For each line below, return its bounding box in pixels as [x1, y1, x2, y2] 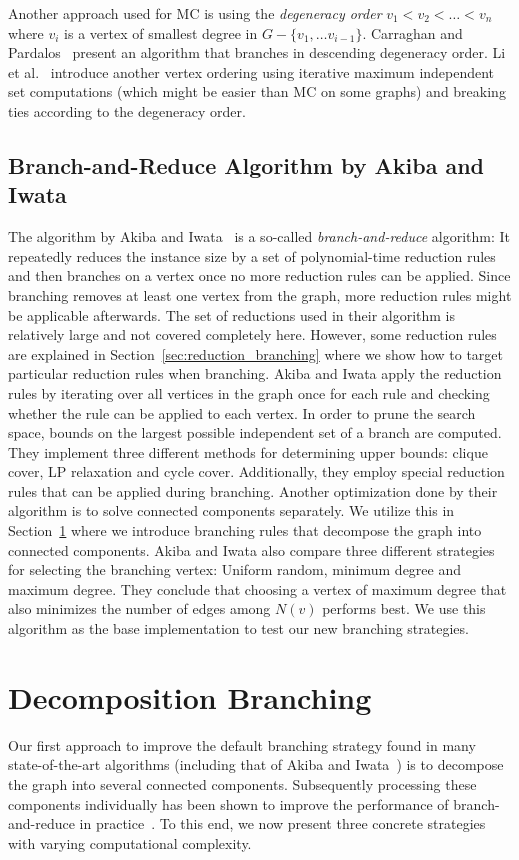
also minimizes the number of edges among [8, 598, 271, 619]
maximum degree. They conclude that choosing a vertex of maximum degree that [8, 578, 507, 599]
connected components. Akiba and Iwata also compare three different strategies [8, 539, 495, 560]
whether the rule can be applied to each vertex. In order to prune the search [8, 402, 476, 423]
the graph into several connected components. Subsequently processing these [8, 773, 477, 794]
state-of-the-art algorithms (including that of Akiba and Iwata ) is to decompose [8, 754, 504, 775]
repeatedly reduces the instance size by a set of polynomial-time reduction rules [8, 245, 496, 266]
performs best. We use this [322, 598, 486, 619]
